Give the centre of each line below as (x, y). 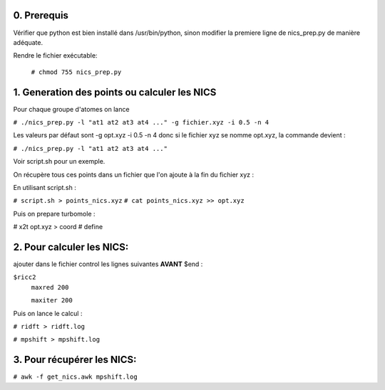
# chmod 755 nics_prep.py (76, 72)
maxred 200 (50, 287)
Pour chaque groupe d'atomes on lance (71, 109)
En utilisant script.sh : (45, 187)
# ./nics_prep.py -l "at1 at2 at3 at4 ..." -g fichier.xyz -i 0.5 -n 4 (141, 122)
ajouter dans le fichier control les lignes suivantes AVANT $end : (108, 264)
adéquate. (28, 42)
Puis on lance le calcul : (48, 313)
